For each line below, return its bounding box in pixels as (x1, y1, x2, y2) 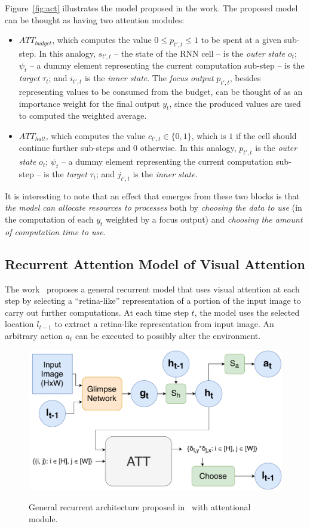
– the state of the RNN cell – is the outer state (114, 47, 286, 59)
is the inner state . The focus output (85, 72, 214, 84)
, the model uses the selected (194, 306, 300, 318)
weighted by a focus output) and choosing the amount (106, 213, 303, 226)
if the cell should (235, 130, 297, 142)
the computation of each (5, 213, 94, 226)
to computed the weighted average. (19, 109, 147, 122)
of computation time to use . (5, 225, 106, 238)
